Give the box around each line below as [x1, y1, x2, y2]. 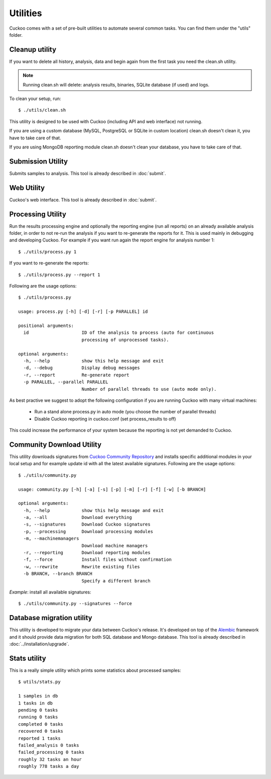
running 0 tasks [18, 714, 58, 720]
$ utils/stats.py [18, 679, 61, 685]
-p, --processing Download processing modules [23, 529, 153, 534]
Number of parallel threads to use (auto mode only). [81, 386, 217, 392]
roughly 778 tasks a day [18, 763, 79, 769]
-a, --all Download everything [23, 514, 132, 521]
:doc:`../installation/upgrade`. [9, 641, 70, 647]
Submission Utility [9, 157, 68, 165]
